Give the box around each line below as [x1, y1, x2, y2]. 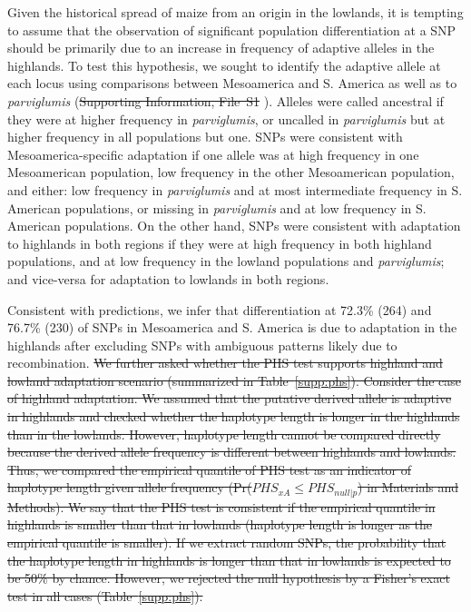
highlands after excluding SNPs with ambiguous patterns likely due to [7, 335, 397, 354]
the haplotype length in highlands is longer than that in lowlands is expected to [7, 550, 451, 569]
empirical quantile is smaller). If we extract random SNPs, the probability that [7, 533, 446, 552]
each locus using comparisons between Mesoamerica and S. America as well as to [7, 74, 457, 93]
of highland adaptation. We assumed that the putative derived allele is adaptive [7, 389, 452, 408]
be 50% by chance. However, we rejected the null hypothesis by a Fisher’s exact [7, 568, 450, 587]
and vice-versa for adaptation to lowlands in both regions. [7, 269, 329, 288]
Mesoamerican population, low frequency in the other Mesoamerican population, [7, 163, 455, 182]
